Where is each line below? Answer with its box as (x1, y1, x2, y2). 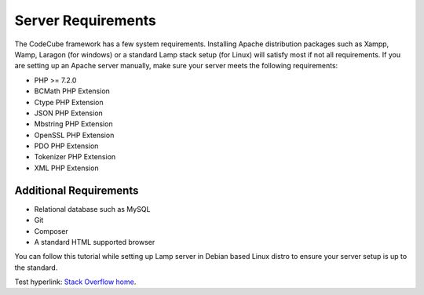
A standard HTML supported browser (34, 237, 155, 246)
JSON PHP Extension (34, 108, 104, 118)
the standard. (14, 263, 58, 272)
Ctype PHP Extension (34, 97, 104, 107)
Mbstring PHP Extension (34, 119, 113, 129)
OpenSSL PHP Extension (34, 130, 115, 140)
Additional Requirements (14, 184, 139, 197)
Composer (34, 226, 68, 235)
